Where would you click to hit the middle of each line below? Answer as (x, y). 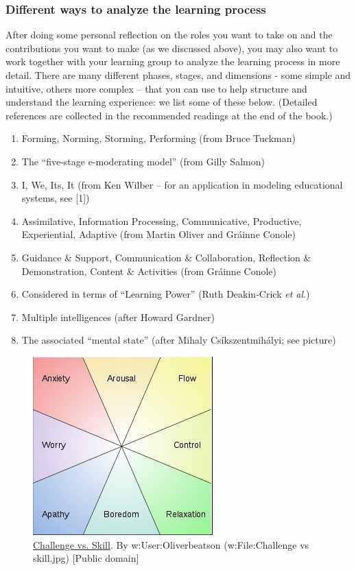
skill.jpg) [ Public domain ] (86, 558)
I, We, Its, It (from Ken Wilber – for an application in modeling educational (182, 184)
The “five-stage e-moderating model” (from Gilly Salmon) (143, 161)
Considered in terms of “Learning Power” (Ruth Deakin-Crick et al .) (166, 294)
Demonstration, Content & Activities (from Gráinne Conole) (149, 271)
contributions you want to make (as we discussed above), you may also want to (172, 48)
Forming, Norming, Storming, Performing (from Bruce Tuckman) (158, 138)
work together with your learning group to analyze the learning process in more (173, 61)
